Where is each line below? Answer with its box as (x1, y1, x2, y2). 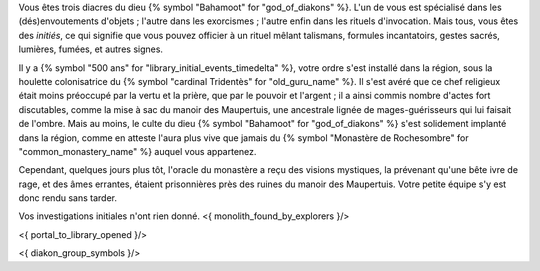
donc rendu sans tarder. (18, 192, 117, 204)
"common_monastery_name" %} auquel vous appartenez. (18, 145, 257, 157)
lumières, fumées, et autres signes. (18, 43, 164, 55)
